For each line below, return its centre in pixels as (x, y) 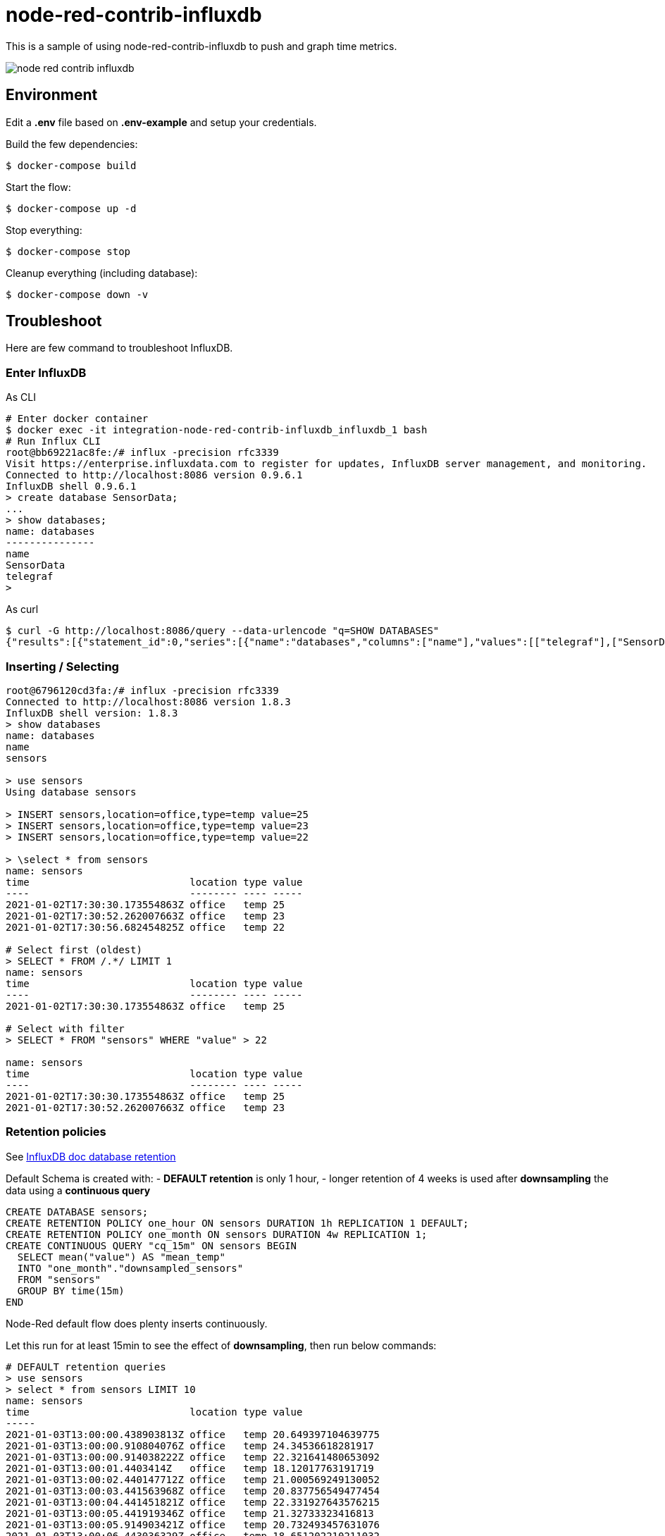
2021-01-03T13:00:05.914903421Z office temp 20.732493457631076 (193, 1524)
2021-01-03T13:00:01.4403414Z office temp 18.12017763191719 (190, 1468)
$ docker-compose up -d (71, 208)
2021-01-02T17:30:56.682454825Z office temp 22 (145, 927)
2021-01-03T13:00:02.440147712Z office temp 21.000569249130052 (193, 1479)
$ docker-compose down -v (77, 294)
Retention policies (56, 1132)
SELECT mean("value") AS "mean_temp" (121, 1257)
